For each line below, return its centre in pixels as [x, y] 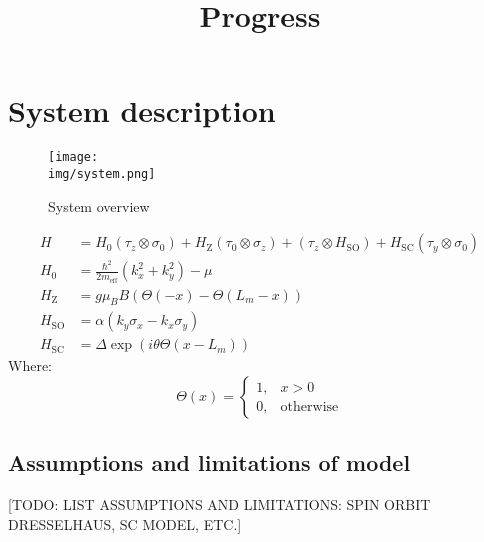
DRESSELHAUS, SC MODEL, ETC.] [125, 523]
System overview [99, 205]
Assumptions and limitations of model [209, 462]
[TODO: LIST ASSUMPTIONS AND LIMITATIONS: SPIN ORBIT [219, 504]
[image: [73, 157]
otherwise [309, 406]
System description [142, 110]
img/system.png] [102, 173]
